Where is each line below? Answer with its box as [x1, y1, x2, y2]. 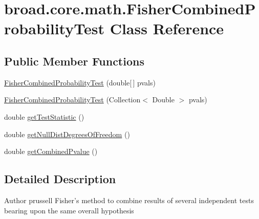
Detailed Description [4, 171, 116, 187]
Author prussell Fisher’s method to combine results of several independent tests [4, 194, 254, 205]
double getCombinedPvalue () [4, 146, 98, 157]
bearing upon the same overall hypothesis [4, 205, 134, 215]
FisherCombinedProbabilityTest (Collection [4, 94, 141, 105]
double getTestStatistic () [4, 111, 84, 122]
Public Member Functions [4, 53, 144, 69]
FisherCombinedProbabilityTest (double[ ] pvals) [4, 77, 156, 87]
